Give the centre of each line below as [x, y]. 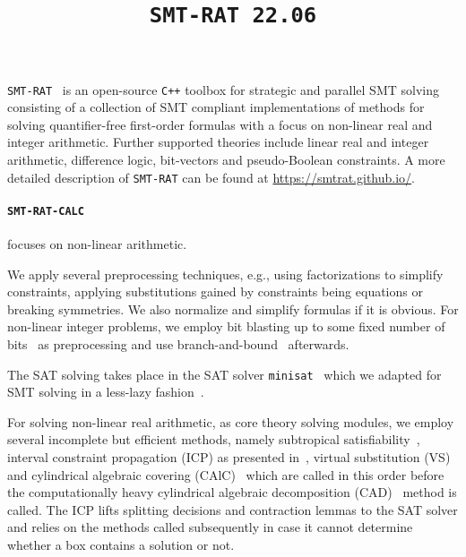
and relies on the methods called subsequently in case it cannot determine [210, 527]
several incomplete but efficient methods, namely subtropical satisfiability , [214, 439]
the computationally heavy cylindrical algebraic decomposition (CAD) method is [232, 492]
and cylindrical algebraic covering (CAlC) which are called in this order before [226, 474]
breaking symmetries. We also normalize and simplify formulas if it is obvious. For [233, 308]
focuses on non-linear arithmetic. [97, 244]
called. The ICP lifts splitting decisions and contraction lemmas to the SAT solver [233, 509]
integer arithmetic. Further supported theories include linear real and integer [218, 142]
